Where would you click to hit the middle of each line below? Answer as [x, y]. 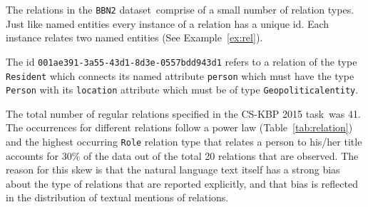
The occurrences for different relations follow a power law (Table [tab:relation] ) [179, 127]
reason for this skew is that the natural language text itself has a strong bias [173, 170]
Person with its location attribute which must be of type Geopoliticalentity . [182, 90]
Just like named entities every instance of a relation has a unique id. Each [168, 23]
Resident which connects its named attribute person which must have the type [180, 75]
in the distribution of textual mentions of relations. [117, 197]
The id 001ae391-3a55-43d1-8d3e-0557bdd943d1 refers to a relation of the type [182, 61]
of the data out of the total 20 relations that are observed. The [221, 155]
